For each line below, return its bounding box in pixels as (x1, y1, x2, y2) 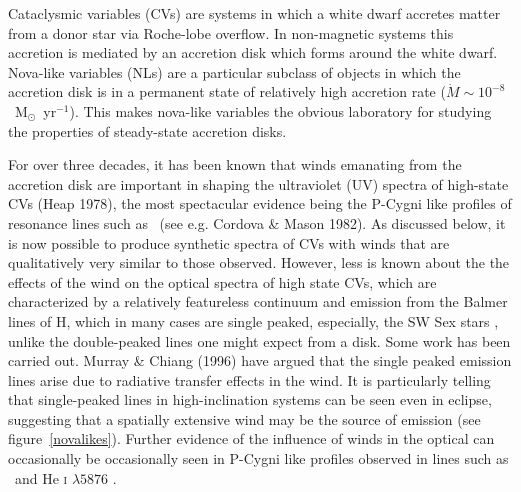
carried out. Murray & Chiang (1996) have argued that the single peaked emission (8, 350, 512, 371)
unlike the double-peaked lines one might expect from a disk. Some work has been (8, 330, 511, 351)
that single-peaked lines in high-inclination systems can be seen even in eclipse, (8, 389, 492, 410)
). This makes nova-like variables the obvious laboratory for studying (69, 100, 492, 121)
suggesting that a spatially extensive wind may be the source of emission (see (8, 408, 481, 429)
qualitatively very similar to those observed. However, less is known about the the (8, 252, 510, 273)
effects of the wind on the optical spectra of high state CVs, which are (8, 271, 437, 292)
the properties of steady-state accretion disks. (8, 120, 287, 141)
